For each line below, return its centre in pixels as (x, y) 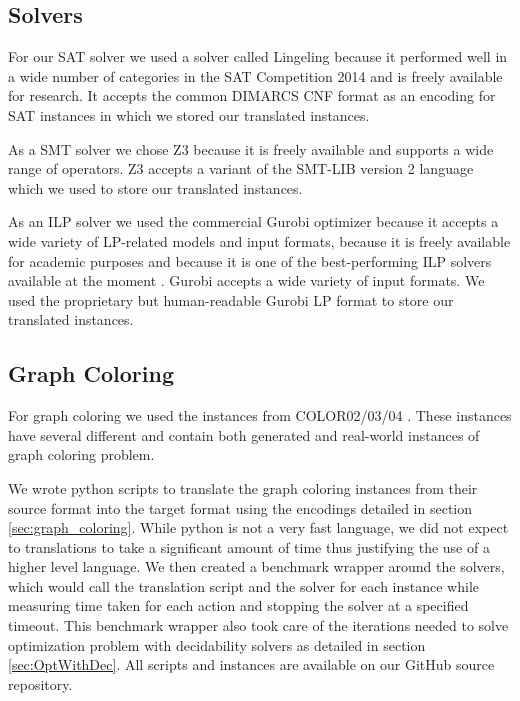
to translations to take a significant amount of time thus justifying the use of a (249, 546)
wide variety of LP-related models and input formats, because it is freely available (259, 240)
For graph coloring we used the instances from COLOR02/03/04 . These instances (260, 415)
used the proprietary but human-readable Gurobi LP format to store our (231, 299)
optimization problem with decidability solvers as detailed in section (217, 644)
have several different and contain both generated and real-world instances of (244, 434)
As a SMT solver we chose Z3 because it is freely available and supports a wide (251, 148)
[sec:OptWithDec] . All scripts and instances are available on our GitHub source (251, 664)
